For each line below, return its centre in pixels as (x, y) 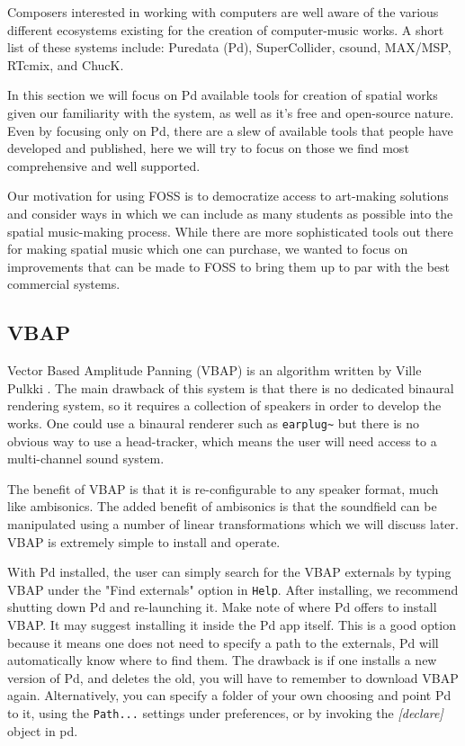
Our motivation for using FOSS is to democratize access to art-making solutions (228, 196)
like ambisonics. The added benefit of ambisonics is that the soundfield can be (222, 506)
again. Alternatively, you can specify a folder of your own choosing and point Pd (229, 695)
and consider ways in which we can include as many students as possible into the (230, 213)
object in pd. (43, 730)
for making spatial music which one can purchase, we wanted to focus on (208, 249)
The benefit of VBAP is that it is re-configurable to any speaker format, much (223, 488)
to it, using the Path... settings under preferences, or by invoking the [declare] (225, 712)
